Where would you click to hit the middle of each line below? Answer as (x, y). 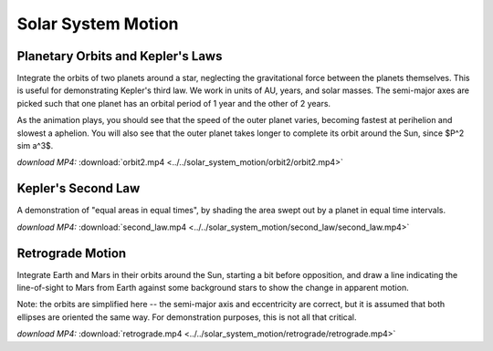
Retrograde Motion (72, 253)
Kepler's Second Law (79, 188)
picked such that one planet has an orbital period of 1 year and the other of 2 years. (174, 103)
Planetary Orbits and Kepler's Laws (120, 56)
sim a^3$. (35, 146)
